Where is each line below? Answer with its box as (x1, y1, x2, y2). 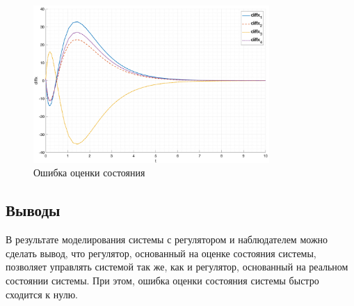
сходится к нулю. (6, 286, 78, 301)
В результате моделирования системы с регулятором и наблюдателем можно (6, 232, 328, 247)
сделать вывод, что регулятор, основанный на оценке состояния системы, (6, 245, 316, 260)
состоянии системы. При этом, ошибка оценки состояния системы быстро (6, 273, 319, 288)
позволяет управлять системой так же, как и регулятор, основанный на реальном (6, 259, 348, 274)
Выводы (6, 199, 61, 221)
